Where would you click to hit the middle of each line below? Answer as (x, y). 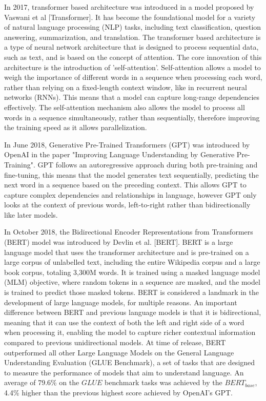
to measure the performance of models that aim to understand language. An (124, 372)
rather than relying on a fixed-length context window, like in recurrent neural (126, 87)
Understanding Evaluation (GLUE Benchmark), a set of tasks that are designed (130, 362)
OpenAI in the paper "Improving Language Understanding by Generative (119, 154)
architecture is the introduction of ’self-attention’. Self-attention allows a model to (132, 67)
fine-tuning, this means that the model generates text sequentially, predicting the (131, 174)
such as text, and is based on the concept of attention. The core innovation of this (133, 57)
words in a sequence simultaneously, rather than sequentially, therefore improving (132, 117)
